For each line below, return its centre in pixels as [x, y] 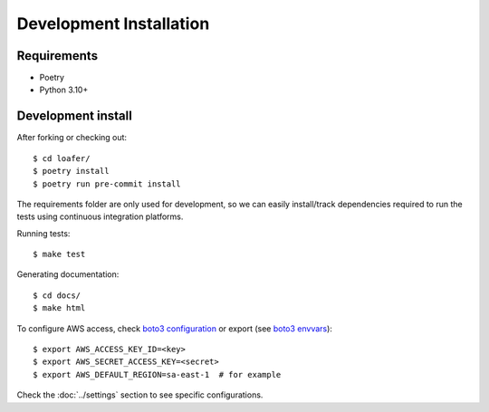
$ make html [59, 308]
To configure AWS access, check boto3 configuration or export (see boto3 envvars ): [174, 328]
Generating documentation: [68, 274]
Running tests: [43, 233]
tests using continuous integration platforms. [100, 216]
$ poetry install [71, 171]
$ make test [59, 254]
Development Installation [113, 24]
